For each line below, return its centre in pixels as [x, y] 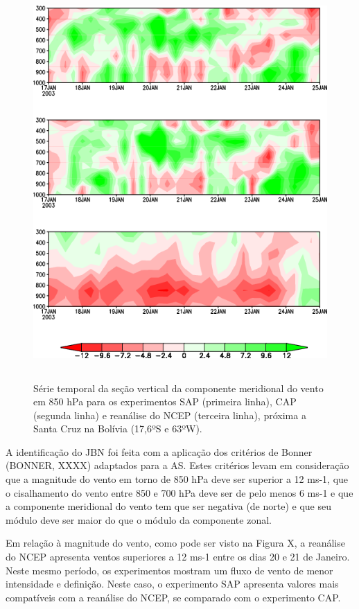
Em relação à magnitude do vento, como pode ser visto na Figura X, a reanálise [175, 543]
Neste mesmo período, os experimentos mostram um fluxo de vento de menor [169, 570]
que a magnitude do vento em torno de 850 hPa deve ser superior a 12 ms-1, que [177, 479]
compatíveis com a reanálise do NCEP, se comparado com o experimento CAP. [173, 597]
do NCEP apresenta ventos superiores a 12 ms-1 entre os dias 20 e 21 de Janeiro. [178, 557]
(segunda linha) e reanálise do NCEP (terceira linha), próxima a [170, 415]
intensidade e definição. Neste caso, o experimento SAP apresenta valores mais [172, 584]
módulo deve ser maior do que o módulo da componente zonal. [139, 519]
